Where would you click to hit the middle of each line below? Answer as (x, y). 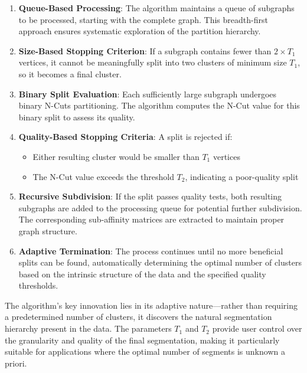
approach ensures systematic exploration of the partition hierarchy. (140, 31)
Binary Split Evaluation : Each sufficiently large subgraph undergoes (148, 94)
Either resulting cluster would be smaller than (116, 156)
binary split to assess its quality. (77, 117)
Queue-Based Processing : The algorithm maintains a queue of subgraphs (156, 8)
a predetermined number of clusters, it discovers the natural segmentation (138, 317)
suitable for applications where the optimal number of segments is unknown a (145, 351)
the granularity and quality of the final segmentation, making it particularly (142, 340)
